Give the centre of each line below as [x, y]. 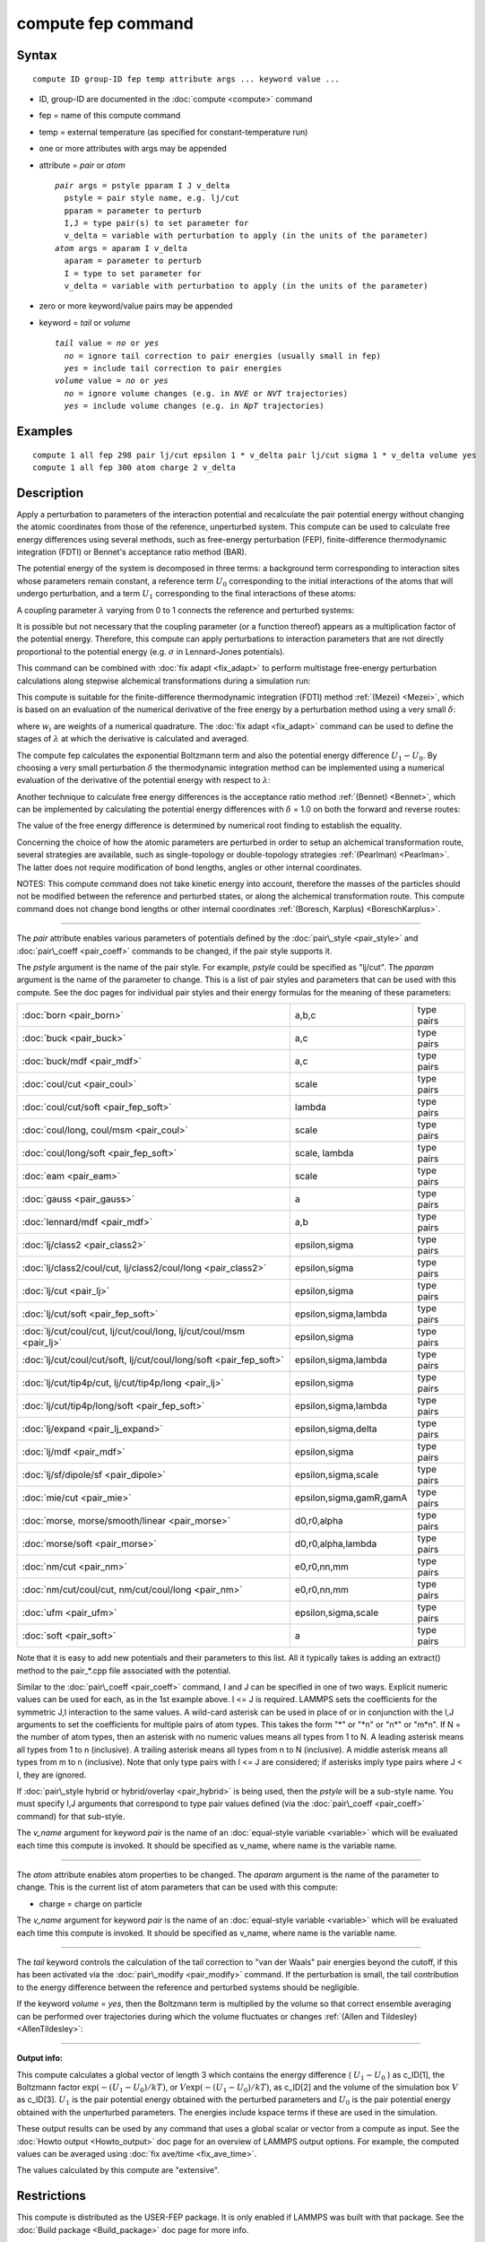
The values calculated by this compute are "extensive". [118, 2170]
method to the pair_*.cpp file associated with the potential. [124, 1670]
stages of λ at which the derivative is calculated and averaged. [133, 739]
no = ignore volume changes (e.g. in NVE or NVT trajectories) [206, 393]
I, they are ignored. [52, 1775]
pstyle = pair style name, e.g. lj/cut [152, 198]
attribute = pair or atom [82, 165]
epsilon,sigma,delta [336, 1429]
